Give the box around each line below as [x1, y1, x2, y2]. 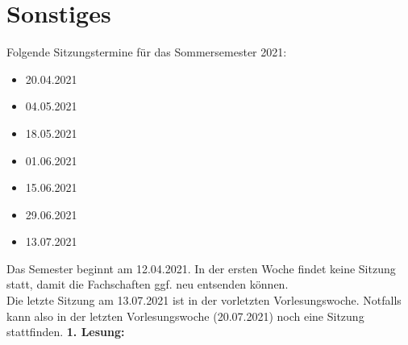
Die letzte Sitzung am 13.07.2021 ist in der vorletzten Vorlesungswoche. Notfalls [6, 292, 402, 309]
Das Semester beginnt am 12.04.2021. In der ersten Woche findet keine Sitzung [6, 260, 396, 276]
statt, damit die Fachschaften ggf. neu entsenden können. [6, 276, 289, 293]
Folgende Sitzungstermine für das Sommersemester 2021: [6, 44, 287, 60]
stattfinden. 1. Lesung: [6, 323, 125, 340]
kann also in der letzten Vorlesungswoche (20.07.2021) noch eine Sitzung [6, 307, 364, 324]
